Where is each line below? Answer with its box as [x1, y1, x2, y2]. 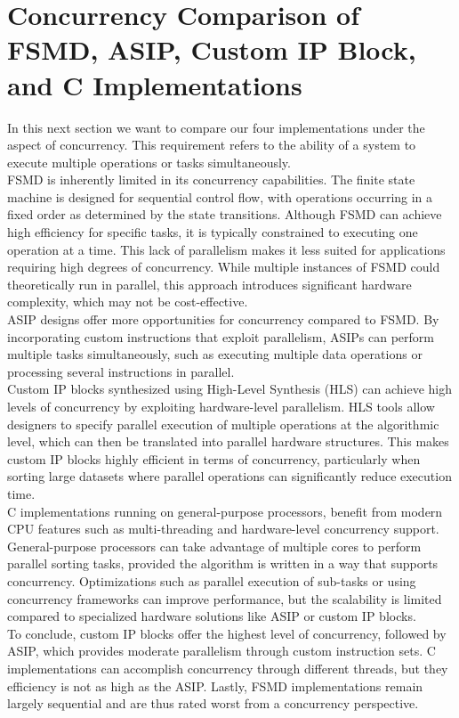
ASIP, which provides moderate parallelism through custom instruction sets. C [7, 641, 436, 660]
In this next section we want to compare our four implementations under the [7, 118, 425, 136]
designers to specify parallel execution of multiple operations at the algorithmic [7, 414, 439, 433]
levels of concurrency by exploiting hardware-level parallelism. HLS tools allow [7, 397, 435, 415]
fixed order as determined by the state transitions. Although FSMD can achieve [7, 205, 442, 224]
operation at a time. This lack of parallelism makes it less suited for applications [7, 240, 446, 258]
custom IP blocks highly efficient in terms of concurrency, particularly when [7, 449, 421, 468]
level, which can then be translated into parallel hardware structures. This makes [7, 432, 449, 451]
